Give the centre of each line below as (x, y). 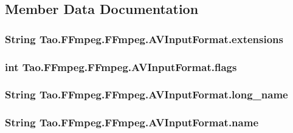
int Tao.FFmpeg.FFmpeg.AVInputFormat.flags (121, 66)
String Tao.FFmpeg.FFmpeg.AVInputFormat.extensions (144, 39)
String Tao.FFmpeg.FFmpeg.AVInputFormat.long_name (146, 94)
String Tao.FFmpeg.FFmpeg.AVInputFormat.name (132, 122)
